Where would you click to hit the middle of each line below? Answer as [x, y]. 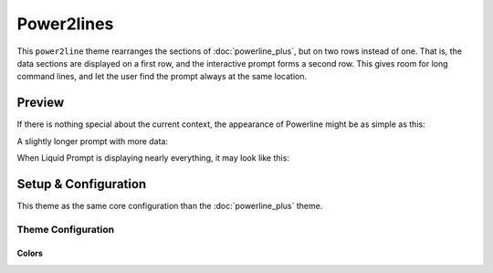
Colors [30, 253]
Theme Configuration [65, 229]
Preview [41, 103]
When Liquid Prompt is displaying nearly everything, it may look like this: [153, 158]
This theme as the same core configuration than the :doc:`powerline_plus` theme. [170, 205]
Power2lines [65, 24]
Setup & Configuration [82, 184]
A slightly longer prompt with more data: [93, 141]
